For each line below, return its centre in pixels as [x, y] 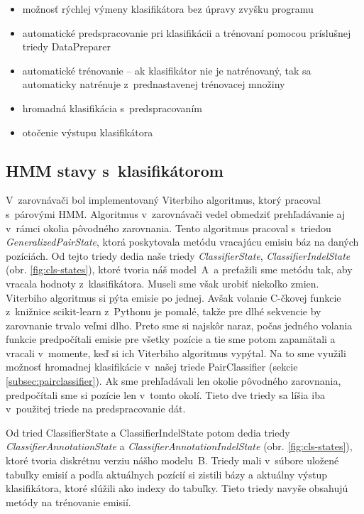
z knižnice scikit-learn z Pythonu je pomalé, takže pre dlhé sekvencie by [164, 311]
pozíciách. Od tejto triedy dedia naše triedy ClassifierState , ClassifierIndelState [178, 255]
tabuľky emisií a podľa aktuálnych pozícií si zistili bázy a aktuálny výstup [167, 474]
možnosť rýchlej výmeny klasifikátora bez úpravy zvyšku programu [168, 9]
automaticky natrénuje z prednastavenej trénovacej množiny [154, 84]
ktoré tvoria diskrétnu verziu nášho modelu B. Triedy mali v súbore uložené [172, 460]
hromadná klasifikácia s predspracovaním [112, 108]
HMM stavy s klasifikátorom [115, 170]
